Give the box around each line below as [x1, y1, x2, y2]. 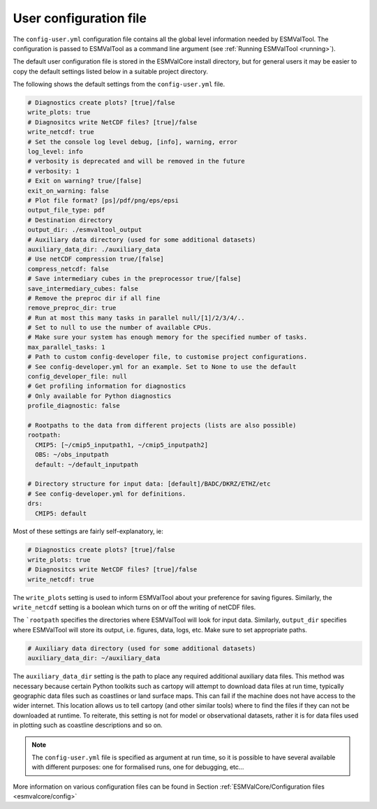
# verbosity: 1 [27, 167, 80, 175]
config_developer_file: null [27, 372, 128, 381]
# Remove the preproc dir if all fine [27, 294, 161, 302]
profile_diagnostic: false [27, 402, 120, 410]
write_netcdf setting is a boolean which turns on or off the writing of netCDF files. [13, 603, 256, 611]
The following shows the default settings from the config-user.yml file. [13, 80, 226, 89]
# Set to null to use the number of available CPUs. [27, 323, 212, 332]
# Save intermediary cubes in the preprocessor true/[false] [27, 275, 242, 283]
